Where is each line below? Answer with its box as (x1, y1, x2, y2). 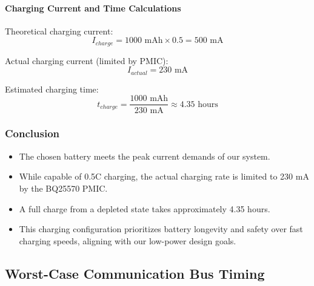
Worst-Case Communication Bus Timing (5, 264, 265, 282)
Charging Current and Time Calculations (5, 1, 181, 14)
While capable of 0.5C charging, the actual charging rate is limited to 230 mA (19, 170, 309, 183)
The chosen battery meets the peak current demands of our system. (19, 149, 270, 162)
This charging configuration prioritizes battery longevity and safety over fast (19, 223, 303, 235)
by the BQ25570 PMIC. (19, 181, 108, 194)
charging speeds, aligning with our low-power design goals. (19, 234, 236, 247)
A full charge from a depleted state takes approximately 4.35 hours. (19, 202, 270, 215)
